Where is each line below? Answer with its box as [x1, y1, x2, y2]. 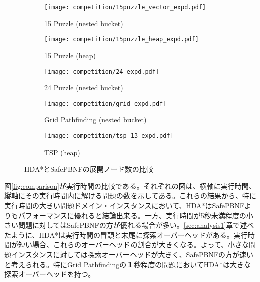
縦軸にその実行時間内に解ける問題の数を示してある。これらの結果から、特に [4, 190, 256, 201]
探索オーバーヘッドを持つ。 [4, 269, 95, 279]
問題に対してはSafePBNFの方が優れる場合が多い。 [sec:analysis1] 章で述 [18, 220, 247, 230]
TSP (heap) [44, 147, 80, 157]
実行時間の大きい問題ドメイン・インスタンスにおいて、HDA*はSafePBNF [4, 200, 244, 211]
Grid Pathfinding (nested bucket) [44, 114, 147, 125]
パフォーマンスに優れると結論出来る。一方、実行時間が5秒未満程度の [18, 210, 246, 220]
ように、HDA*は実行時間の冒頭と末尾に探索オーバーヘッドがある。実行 [11, 229, 248, 240]
